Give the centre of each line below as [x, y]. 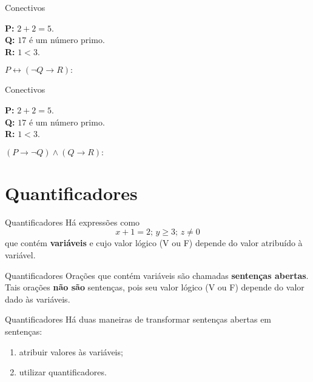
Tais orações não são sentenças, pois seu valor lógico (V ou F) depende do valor [155, 287]
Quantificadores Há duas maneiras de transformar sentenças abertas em [138, 319]
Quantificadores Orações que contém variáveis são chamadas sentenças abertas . [157, 275]
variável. [20, 255]
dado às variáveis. [38, 299]
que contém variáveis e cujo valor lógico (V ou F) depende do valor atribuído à [154, 243]
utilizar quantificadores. [63, 372]
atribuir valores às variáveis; [71, 351]
